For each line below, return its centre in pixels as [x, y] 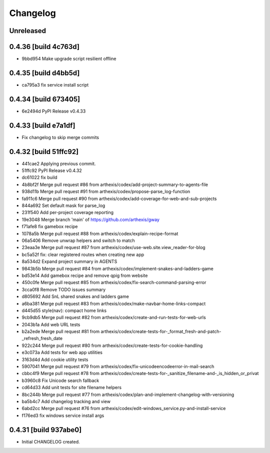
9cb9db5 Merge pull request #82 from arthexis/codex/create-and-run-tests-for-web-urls [114, 317]
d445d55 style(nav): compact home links [64, 310]
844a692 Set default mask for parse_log [63, 205]
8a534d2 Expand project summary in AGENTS [69, 261]
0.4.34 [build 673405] [44, 99]
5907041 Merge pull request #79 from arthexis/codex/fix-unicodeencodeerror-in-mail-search [118, 366]
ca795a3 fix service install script [55, 84]
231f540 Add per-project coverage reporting [68, 212]
